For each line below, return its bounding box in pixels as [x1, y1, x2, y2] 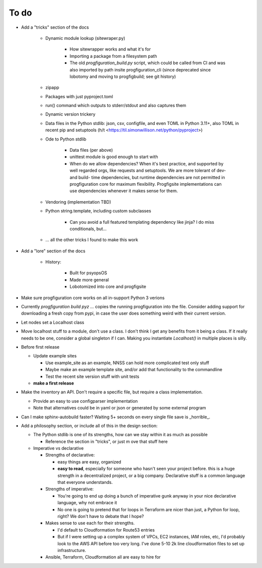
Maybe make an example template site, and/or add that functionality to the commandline [45, 367, 223, 373]
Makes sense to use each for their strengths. [45, 520, 135, 526]
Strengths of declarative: [45, 452, 95, 458]
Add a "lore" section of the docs [21, 248, 86, 254]
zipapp [45, 85, 59, 90]
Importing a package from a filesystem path [69, 53, 157, 59]
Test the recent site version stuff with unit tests [45, 373, 139, 379]
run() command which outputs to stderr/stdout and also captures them [45, 103, 186, 108]
